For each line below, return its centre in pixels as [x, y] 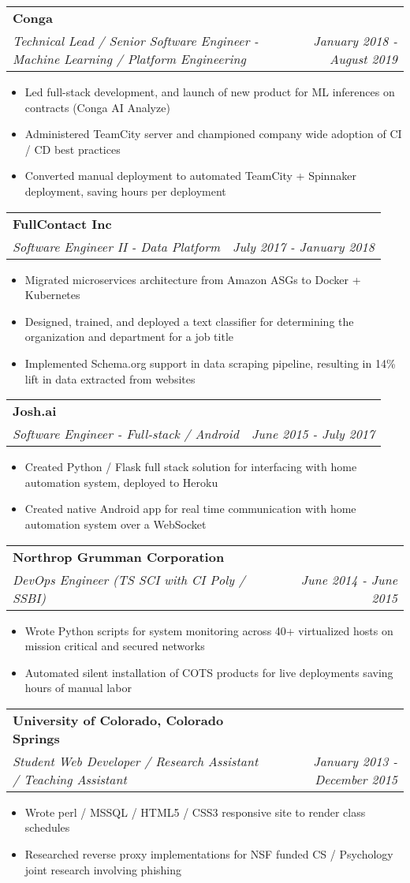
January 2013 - [355, 761]
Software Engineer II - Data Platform [117, 246]
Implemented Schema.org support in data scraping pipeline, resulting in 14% [210, 363]
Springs [36, 738]
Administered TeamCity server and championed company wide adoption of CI [213, 134]
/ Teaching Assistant [70, 779]
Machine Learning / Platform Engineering [129, 59]
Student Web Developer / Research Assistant [136, 761]
